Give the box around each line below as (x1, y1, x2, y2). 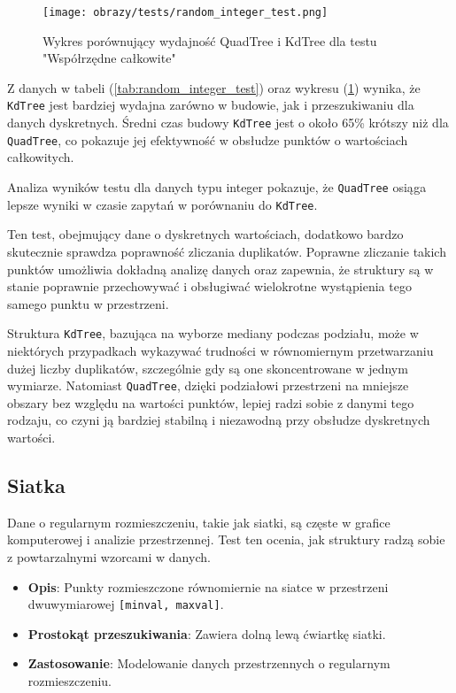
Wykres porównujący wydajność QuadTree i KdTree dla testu (43, 31, 377, 50)
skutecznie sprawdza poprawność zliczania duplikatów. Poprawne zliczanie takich (7, 242, 446, 260)
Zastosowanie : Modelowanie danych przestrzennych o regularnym (27, 654, 390, 673)
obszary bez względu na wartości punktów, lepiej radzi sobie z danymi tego (7, 393, 414, 412)
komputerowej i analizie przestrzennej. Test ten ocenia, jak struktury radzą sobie (7, 530, 445, 549)
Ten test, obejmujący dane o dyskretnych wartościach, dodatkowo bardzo (7, 225, 404, 243)
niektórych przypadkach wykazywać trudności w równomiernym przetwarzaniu (7, 341, 434, 359)
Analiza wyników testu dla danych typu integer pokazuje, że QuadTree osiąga (7, 178, 427, 196)
